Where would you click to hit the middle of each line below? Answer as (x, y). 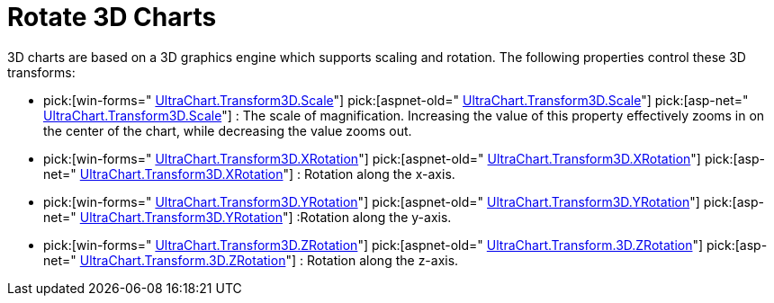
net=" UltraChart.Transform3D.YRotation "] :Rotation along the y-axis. (247, 217)
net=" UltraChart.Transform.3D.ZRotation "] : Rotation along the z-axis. (251, 260)
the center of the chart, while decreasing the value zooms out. (228, 130)
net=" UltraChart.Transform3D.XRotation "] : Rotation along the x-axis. (249, 174)
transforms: (41, 72)
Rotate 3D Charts (112, 17)
